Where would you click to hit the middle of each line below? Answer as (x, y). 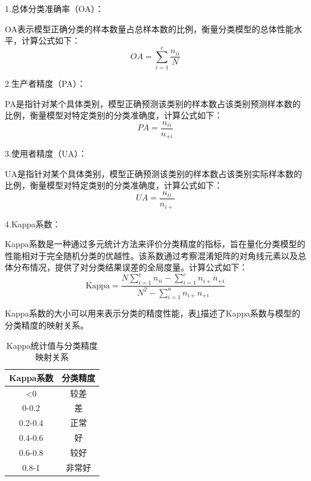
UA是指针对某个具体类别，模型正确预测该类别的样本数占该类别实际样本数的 (153, 173)
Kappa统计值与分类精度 (52, 345)
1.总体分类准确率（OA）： (54, 8)
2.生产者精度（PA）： (45, 83)
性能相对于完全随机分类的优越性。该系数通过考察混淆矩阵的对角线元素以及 (151, 255)
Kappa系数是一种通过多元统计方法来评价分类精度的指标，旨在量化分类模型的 (155, 244)
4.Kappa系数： (33, 223)
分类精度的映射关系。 (47, 325)
